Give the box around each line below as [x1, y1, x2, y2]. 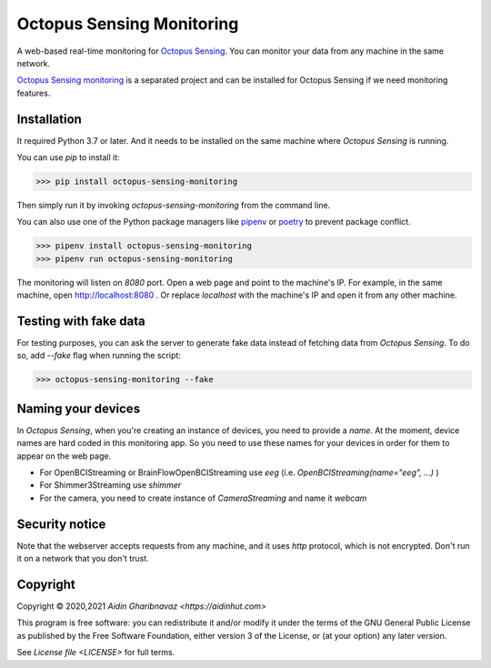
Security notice [16, 516, 106, 531]
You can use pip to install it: [16, 152, 120, 163]
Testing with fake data [16, 313, 145, 329]
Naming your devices [16, 400, 141, 416]
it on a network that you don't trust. [16, 553, 149, 564]
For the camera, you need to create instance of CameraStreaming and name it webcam [39, 492, 367, 503]
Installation [16, 111, 82, 127]
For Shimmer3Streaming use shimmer [39, 480, 182, 491]
